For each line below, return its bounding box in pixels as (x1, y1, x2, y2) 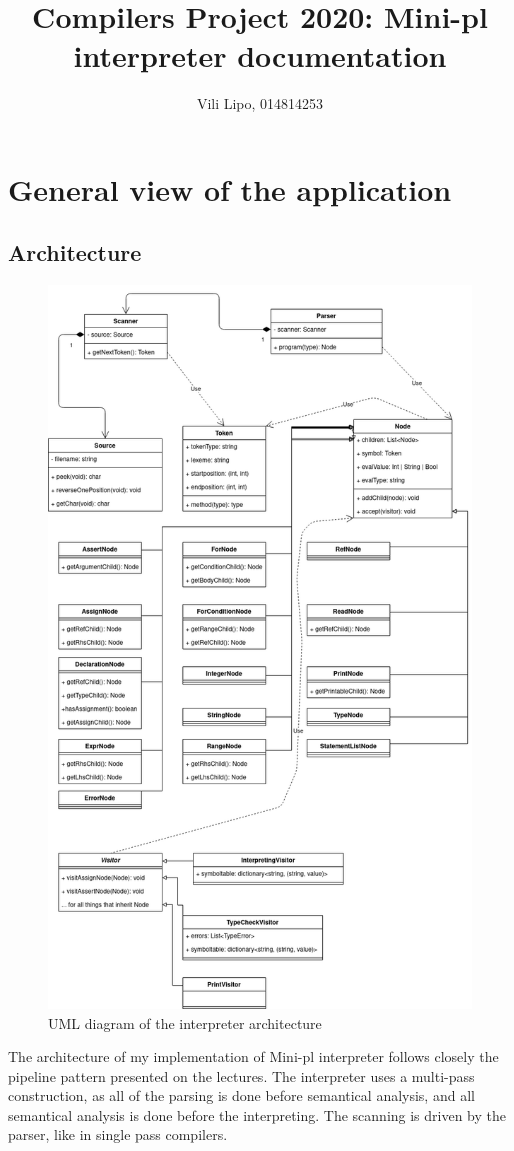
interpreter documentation (73, 35, 447, 76)
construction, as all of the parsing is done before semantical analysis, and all (8, 1085, 475, 1106)
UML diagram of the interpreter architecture (48, 1012, 322, 1033)
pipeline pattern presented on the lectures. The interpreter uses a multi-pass (8, 1065, 475, 1086)
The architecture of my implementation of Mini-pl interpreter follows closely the (8, 1046, 499, 1067)
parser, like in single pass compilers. (8, 1124, 228, 1145)
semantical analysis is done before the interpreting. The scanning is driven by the (8, 1104, 507, 1125)
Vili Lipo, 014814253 (196, 93, 324, 114)
